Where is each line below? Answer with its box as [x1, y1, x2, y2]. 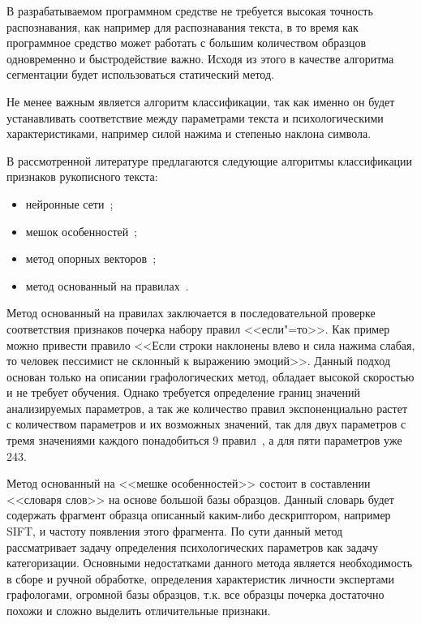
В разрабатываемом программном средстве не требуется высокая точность [6, 2, 373, 19]
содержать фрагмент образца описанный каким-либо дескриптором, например [6, 506, 391, 523]
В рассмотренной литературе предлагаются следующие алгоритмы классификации [6, 152, 413, 169]
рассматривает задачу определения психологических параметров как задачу [6, 538, 378, 555]
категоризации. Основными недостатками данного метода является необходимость [6, 554, 413, 571]
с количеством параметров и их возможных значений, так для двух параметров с [6, 415, 406, 432]
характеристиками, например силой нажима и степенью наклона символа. [6, 125, 372, 142]
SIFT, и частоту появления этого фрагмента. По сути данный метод [6, 523, 343, 540]
